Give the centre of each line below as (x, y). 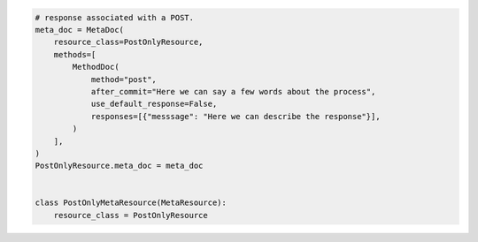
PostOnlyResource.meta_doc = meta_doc (119, 166)
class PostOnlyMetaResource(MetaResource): (131, 203)
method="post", (123, 79)
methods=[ (75, 54)
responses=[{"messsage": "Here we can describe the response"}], (235, 116)
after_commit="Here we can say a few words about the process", (233, 91)
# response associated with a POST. (115, 17)
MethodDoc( (96, 67)
